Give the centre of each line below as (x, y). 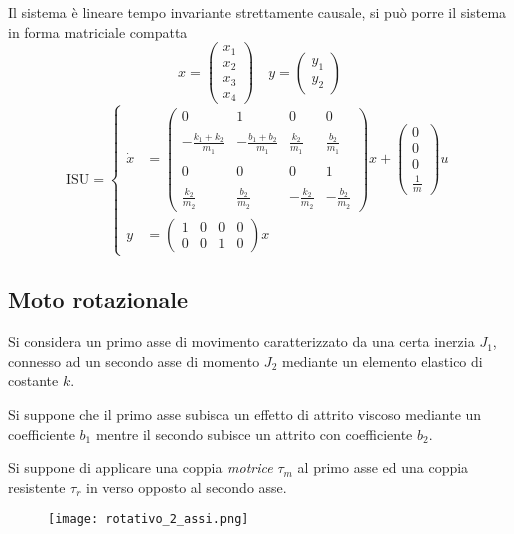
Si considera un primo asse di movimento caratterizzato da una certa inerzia (241, 341)
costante (33, 380)
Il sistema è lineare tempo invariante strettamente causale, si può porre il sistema (257, 12)
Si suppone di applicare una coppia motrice (140, 467)
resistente (37, 486)
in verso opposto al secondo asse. (186, 486)
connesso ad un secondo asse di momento (134, 360)
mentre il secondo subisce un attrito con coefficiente (254, 433)
